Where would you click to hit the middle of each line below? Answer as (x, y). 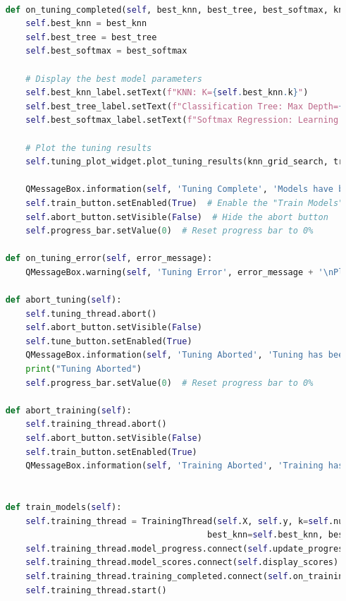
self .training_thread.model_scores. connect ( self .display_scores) (182, 563)
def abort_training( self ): (68, 410)
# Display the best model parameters (114, 79)
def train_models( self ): (63, 507)
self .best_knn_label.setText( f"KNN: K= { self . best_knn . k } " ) (167, 93)
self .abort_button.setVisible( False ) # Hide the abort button (177, 217)
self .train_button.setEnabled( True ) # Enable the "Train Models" (185, 203)
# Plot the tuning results (89, 148)
